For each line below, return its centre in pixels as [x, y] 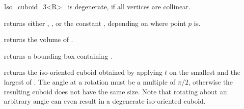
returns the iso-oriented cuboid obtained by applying [83, 72]
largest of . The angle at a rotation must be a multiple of [90, 81]
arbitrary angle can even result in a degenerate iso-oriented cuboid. [105, 101]
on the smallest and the [205, 72]
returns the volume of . [39, 39]
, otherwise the [211, 81]
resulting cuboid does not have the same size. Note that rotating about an [116, 91]
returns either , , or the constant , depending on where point [95, 23]
